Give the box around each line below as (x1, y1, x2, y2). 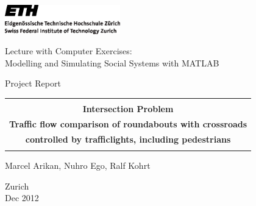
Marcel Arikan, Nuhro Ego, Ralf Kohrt (5, 159, 151, 172)
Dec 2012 (5, 191, 39, 204)
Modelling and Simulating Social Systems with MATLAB (5, 56, 219, 69)
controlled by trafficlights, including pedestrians (25, 132, 231, 145)
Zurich (5, 179, 29, 192)
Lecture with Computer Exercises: (5, 44, 132, 57)
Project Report (5, 77, 61, 90)
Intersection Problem (82, 102, 174, 115)
